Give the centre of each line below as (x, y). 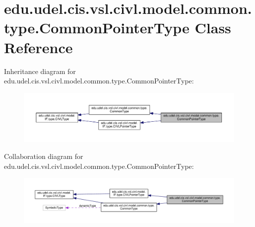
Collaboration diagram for (44, 156)
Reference (38, 47)
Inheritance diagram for (40, 71)
